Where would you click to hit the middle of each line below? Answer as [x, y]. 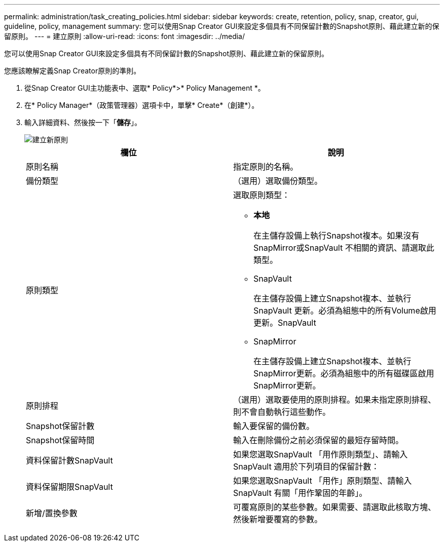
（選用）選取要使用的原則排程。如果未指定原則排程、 [335, 400]
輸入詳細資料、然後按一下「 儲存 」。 [83, 122]
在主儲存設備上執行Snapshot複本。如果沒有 [337, 236]
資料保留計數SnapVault [69, 460]
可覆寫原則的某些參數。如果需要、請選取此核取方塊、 [335, 507]
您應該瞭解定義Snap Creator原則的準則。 [72, 71]
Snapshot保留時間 [60, 440]
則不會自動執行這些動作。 [282, 412]
